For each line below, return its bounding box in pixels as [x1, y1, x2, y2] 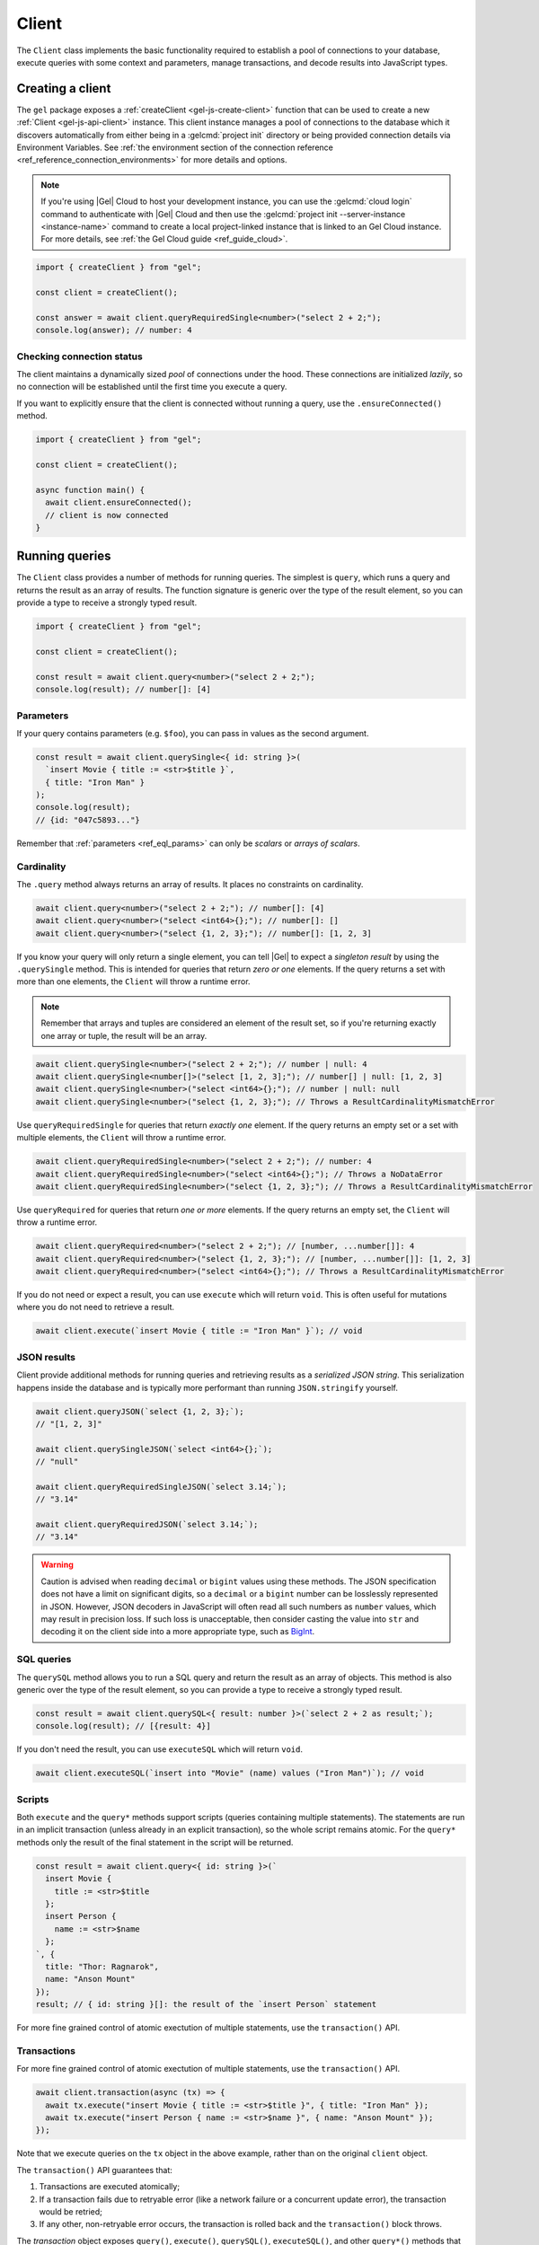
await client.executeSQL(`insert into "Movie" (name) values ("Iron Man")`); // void [35, 1768, 424, 1778]
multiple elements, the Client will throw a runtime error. [16, 1132, 226, 1143]
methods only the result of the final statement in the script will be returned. [16, 1836, 294, 1847]
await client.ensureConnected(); [45, 497, 192, 507]
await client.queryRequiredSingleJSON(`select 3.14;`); [35, 1482, 287, 1492]
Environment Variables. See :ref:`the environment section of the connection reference [16, 142, 334, 153]
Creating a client [16, 81, 111, 96]
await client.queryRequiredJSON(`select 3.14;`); [35, 1519, 259, 1530]
